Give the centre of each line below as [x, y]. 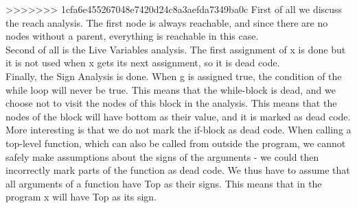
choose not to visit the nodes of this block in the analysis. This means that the [171, 103]
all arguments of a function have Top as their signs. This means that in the [164, 183]
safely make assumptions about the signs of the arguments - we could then [162, 156]
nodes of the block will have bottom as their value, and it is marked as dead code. [178, 116]
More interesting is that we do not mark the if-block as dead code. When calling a [178, 130]
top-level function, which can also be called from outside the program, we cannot [176, 143]
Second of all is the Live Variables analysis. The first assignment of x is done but [176, 49]
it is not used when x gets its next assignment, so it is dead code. [143, 63]
